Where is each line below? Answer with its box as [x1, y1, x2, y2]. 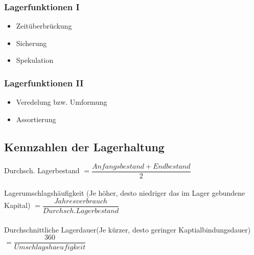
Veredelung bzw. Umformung [16, 97, 107, 107]
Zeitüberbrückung [16, 20, 72, 31]
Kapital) [4, 200, 31, 211]
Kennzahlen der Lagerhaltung [4, 138, 165, 154]
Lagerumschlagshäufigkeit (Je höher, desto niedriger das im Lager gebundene [4, 188, 245, 198]
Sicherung [16, 37, 47, 48]
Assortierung [16, 113, 56, 124]
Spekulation [16, 55, 54, 65]
